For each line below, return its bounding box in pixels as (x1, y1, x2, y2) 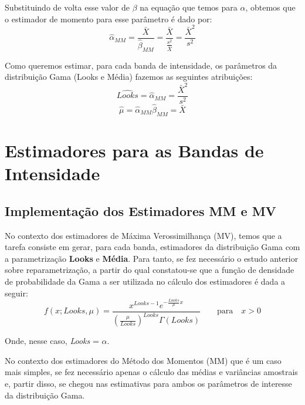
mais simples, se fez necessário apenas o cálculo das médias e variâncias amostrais (5, 366, 298, 378)
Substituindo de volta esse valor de (5, 1, 130, 13)
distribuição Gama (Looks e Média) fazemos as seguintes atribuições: (5, 70, 253, 83)
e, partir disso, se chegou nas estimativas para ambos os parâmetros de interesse (5, 377, 292, 390)
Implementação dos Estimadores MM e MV (5, 201, 276, 220)
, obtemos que (245, 1, 296, 13)
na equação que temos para (140, 1, 238, 13)
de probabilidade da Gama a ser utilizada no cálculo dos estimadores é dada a (5, 275, 286, 287)
